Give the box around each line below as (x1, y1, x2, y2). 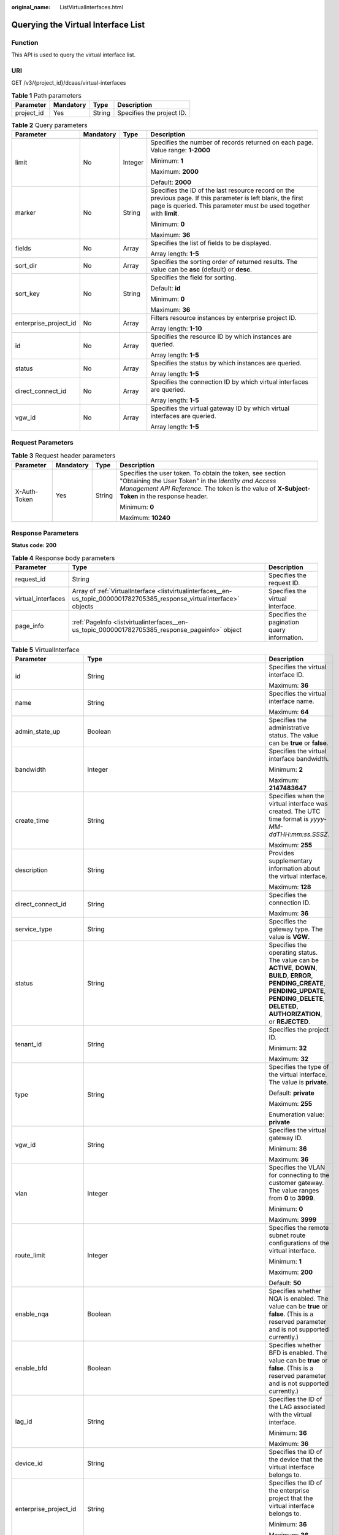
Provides (269, 849, 294, 858)
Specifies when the (269, 792, 325, 801)
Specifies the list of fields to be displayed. (150, 239, 272, 247)
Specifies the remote (269, 1224, 329, 1232)
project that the (269, 1494, 313, 1502)
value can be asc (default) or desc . (150, 265, 253, 274)
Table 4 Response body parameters (11, 553, 115, 562)
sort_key (15, 289, 40, 298)
